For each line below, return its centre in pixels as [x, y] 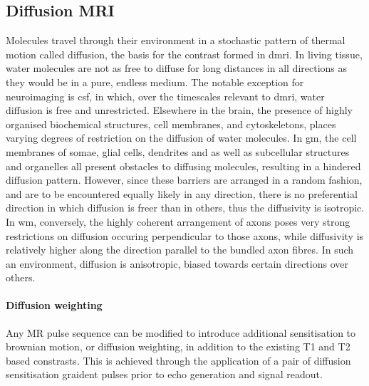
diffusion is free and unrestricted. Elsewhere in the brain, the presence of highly [179, 110]
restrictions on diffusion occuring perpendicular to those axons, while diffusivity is [185, 235]
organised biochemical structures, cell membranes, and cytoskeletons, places [171, 124]
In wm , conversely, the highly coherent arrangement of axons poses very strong [178, 221]
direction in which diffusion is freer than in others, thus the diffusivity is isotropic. [185, 208]
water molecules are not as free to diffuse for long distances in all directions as [177, 68]
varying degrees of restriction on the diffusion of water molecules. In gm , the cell [181, 138]
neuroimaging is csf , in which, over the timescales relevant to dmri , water [165, 96]
